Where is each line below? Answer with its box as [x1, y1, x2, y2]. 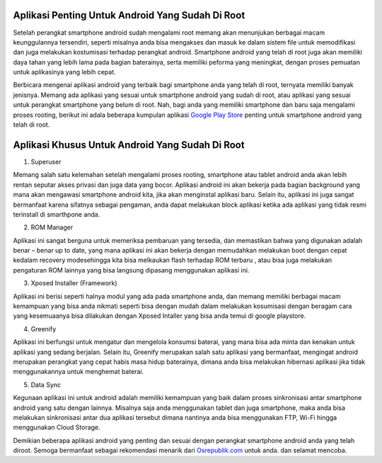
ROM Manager [30, 223, 74, 232]
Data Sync [30, 380, 62, 389]
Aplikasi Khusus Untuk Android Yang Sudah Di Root [13, 139, 245, 151]
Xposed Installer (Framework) [30, 279, 117, 287]
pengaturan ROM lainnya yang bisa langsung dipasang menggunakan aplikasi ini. [13, 265, 250, 274]
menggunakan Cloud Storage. [13, 423, 100, 432]
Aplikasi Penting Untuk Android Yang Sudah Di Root [13, 9, 245, 21]
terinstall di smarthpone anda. [13, 210, 100, 219]
